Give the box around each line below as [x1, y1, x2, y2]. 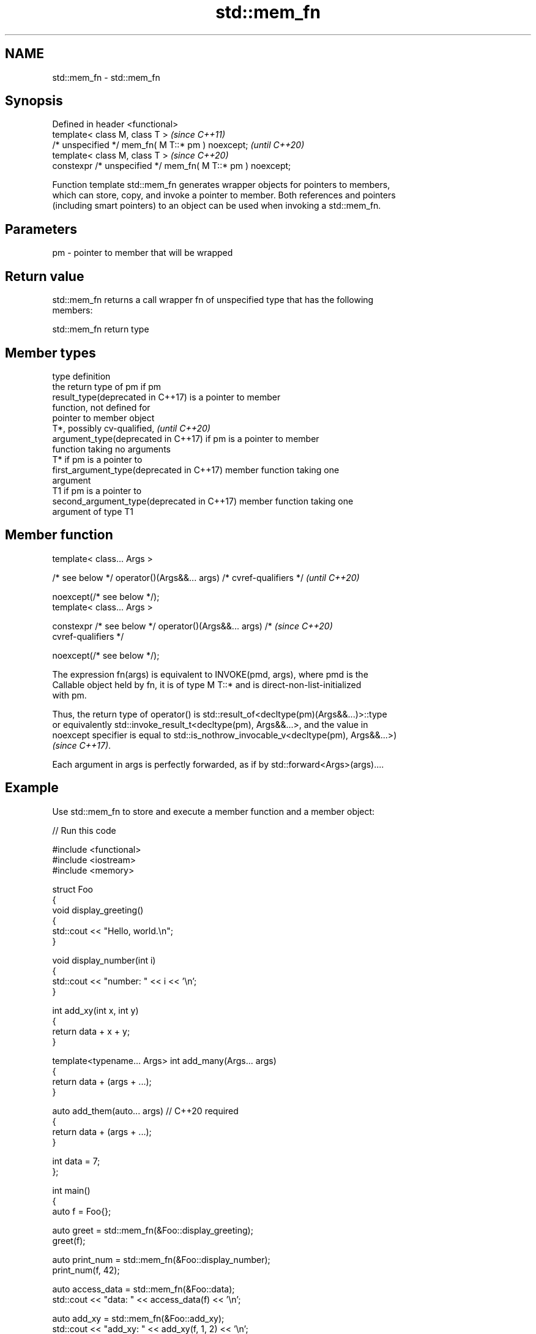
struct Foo [52, 883, 93, 894]
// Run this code [52, 825, 116, 836]
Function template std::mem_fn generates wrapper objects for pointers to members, [52, 179, 390, 190]
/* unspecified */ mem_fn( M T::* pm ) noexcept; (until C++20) [52, 140, 305, 151]
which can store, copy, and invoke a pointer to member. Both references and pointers [52, 190, 396, 201]
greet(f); [52, 1235, 86, 1246]
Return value [5, 268, 84, 284]
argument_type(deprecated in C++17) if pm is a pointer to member [52, 433, 319, 444]
